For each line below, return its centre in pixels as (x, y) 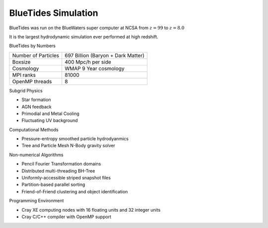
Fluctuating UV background (50, 120)
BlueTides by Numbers (32, 46)
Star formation (36, 100)
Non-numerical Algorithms (36, 155)
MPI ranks (24, 75)
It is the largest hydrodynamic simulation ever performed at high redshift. (84, 37)
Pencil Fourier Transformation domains (61, 164)
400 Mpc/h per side (88, 62)
